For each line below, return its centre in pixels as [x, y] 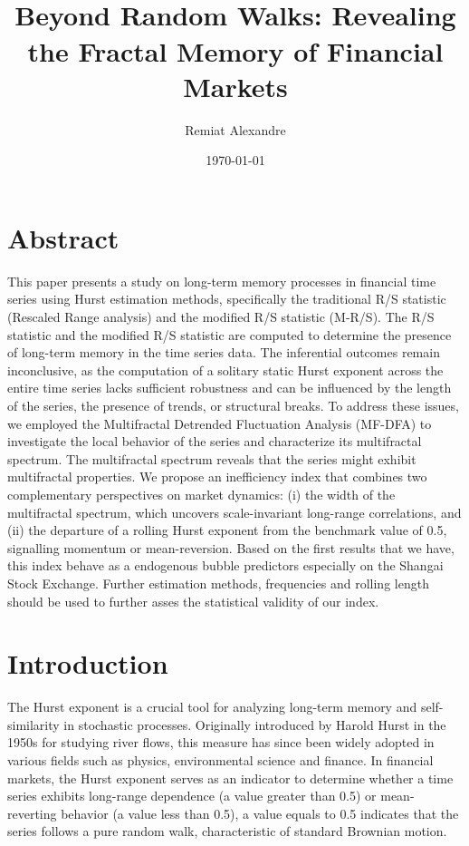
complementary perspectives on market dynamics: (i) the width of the [201, 494]
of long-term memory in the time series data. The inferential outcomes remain [224, 352]
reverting [32, 813]
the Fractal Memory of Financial [235, 50]
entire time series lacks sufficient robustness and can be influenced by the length [230, 388]
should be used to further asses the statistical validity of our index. [193, 601]
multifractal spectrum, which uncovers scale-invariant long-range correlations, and [234, 512]
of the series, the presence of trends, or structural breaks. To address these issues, [233, 405]
